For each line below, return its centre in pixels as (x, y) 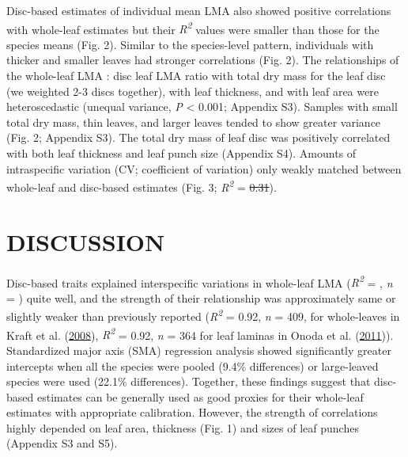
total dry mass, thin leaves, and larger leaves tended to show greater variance (194, 122)
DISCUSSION (86, 241)
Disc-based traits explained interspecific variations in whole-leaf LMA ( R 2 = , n (200, 281)
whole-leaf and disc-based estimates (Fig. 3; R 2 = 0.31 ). (142, 186)
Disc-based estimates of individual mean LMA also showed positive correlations (199, 10)
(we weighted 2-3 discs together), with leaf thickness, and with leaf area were (193, 91)
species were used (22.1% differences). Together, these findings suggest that (189, 381)
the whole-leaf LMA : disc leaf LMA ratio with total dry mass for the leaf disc (196, 76)
